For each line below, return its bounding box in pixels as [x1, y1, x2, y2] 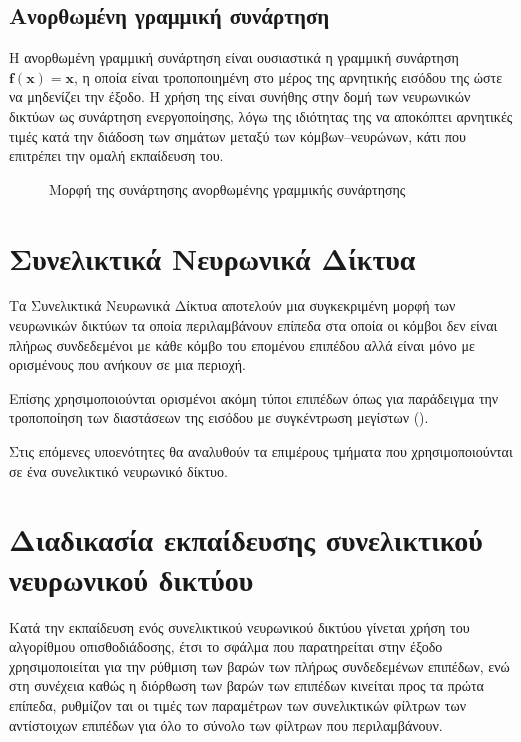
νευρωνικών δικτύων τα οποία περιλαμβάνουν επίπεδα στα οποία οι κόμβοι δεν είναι [9, 315, 498, 336]
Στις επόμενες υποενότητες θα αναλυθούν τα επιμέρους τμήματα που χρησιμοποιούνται [9, 441, 513, 462]
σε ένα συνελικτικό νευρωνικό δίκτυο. [9, 460, 228, 481]
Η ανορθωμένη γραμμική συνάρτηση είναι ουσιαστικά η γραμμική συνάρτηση [9, 47, 459, 68]
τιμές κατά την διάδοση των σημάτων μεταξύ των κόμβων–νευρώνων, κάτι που [9, 125, 467, 146]
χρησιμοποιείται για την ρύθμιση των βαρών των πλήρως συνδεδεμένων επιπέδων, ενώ [9, 655, 510, 676]
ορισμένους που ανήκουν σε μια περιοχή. [9, 354, 246, 375]
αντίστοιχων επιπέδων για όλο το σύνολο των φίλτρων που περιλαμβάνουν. [9, 714, 443, 735]
